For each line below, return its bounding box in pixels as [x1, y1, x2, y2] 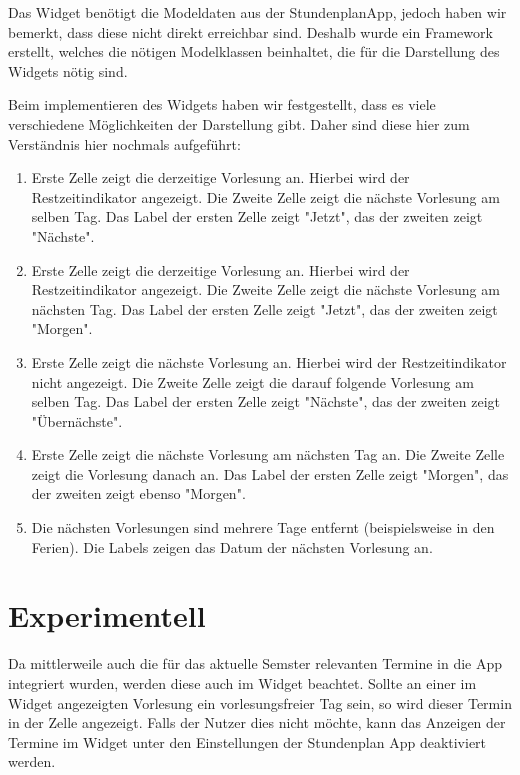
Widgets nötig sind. [8, 60, 128, 81]
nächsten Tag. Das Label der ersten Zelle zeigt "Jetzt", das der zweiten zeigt [31, 298, 498, 319]
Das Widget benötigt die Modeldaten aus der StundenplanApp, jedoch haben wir [8, 2, 507, 22]
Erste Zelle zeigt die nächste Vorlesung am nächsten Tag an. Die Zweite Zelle [31, 444, 505, 465]
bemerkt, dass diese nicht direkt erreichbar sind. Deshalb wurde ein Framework [8, 21, 493, 42]
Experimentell [8, 595, 206, 636]
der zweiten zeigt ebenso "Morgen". [31, 483, 246, 504]
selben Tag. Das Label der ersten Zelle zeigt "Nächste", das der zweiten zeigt [31, 391, 501, 412]
